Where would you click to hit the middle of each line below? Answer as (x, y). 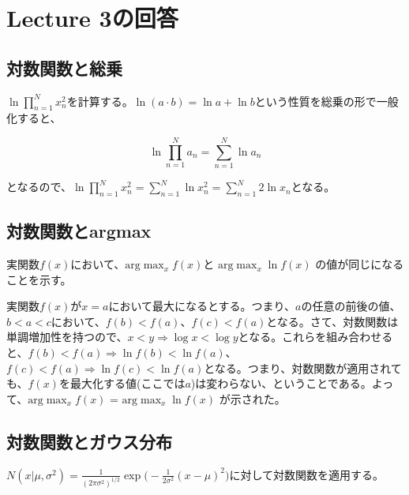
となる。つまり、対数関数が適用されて (303, 367)
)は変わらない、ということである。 (281, 383)
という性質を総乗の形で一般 (326, 101)
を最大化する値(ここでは (122, 383)
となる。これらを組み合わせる (315, 337)
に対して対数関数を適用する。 (307, 474)
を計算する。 (100, 101)
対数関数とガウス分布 (89, 441)
